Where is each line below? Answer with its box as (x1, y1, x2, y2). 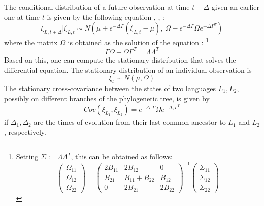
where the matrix (4, 37, 58, 47)
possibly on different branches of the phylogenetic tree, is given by (4, 93, 210, 103)
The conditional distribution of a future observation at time (4, 2, 190, 12)
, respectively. (4, 126, 46, 137)
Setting (16, 151, 39, 162)
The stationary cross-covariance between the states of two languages (4, 82, 216, 93)
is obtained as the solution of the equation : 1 (68, 36, 209, 47)
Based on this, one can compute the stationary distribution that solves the (4, 54, 236, 65)
